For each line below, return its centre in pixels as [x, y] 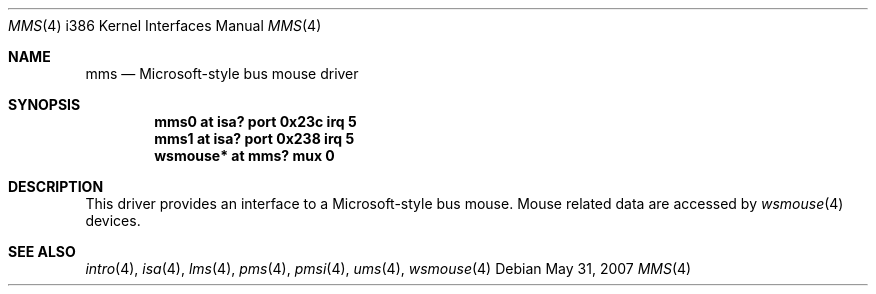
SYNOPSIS [44, 104]
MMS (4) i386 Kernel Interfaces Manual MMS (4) [165, 25]
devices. [113, 220]
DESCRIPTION [56, 186]
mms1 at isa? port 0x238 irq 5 [254, 138]
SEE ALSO [42, 251]
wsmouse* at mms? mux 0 [244, 155]
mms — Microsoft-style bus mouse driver [222, 73]
